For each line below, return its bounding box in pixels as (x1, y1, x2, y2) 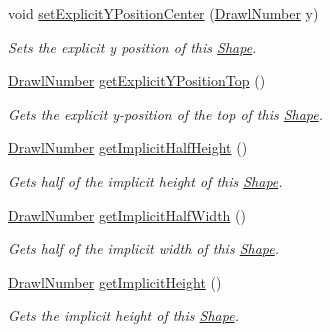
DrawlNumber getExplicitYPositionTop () (8, 70, 266, 91)
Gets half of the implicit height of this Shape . (8, 170, 283, 191)
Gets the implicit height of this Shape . (8, 305, 239, 326)
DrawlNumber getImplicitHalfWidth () (8, 204, 246, 225)
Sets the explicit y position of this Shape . (8, 36, 257, 57)
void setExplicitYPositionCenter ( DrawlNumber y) (8, 3, 319, 23)
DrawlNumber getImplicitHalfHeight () (8, 137, 248, 158)
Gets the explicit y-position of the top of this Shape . (8, 103, 324, 124)
